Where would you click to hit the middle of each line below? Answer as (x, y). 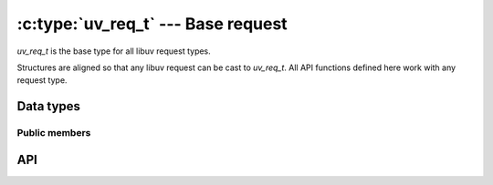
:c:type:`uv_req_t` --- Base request (152, 24)
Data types (49, 106)
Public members (54, 133)
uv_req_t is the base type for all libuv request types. (114, 51)
